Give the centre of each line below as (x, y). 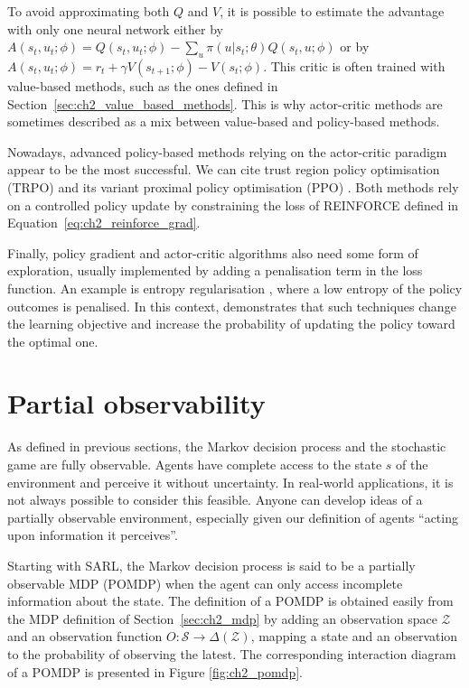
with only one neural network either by (115, 28)
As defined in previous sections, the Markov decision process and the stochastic (227, 446)
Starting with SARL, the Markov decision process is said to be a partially (211, 565)
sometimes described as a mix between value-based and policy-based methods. (224, 121)
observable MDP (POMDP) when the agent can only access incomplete (205, 583)
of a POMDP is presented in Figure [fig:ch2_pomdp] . (155, 671)
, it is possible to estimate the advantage (332, 11)
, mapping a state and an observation (354, 636)
